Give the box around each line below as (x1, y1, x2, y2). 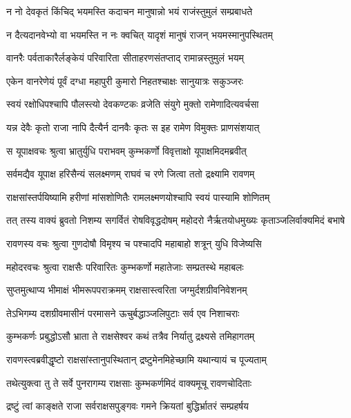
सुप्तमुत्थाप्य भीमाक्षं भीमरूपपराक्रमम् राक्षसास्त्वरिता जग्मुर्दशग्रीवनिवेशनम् (6, 283, 247, 297)
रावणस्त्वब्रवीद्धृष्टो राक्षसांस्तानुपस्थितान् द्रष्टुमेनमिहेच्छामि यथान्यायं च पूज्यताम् (6, 352, 267, 366)
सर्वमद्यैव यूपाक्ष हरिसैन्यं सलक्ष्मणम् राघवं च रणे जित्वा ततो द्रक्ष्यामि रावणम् (6, 167, 255, 181)
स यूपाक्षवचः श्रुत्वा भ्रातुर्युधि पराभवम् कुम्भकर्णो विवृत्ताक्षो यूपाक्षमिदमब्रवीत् (6, 143, 247, 158)
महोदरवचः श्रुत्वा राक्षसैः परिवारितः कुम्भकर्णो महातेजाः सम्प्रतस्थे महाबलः (6, 259, 244, 274)
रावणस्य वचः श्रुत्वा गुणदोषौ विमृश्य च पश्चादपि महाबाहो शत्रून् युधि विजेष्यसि (6, 236, 262, 250)
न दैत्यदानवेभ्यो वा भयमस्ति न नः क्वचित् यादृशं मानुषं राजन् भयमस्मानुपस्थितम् (6, 27, 273, 41)
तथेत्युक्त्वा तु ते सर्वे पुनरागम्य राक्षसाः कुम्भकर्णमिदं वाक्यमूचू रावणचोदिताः (6, 375, 252, 390)
